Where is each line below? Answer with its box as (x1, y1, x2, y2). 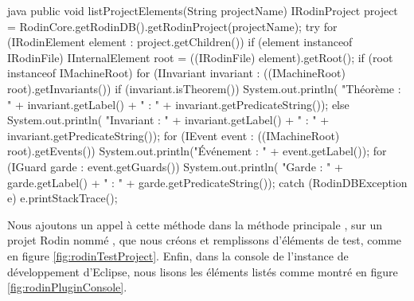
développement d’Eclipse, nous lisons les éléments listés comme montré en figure (7, 263, 398, 279)
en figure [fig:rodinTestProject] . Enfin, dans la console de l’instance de (7, 247, 349, 264)
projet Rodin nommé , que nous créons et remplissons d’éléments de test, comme (7, 232, 402, 248)
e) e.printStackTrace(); (7, 190, 118, 206)
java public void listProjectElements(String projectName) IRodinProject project (7, 2, 398, 18)
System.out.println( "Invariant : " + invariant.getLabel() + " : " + (7, 111, 330, 128)
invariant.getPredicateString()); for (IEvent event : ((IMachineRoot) (7, 127, 340, 143)
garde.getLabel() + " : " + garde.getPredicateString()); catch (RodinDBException (7, 174, 408, 190)
